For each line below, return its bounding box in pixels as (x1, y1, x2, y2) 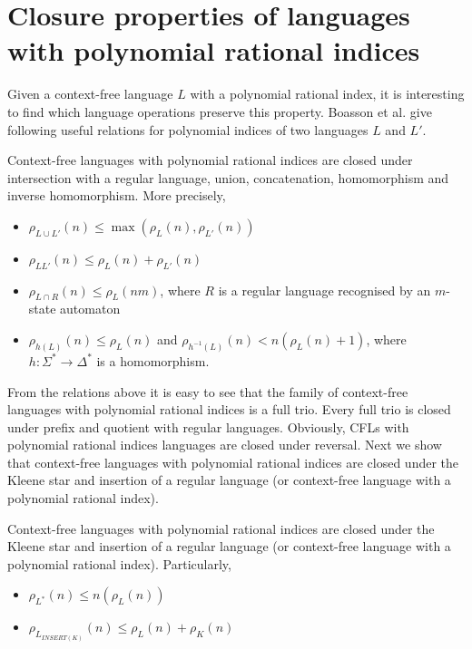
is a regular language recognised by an (218, 280, 431, 299)
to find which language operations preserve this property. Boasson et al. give (7, 102, 432, 121)
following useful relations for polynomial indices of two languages (7, 120, 369, 139)
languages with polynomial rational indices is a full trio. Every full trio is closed (7, 400, 451, 419)
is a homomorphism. (96, 351, 210, 370)
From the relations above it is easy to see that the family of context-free (7, 382, 408, 401)
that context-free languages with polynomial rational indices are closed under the (7, 452, 459, 471)
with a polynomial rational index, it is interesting (190, 84, 465, 103)
